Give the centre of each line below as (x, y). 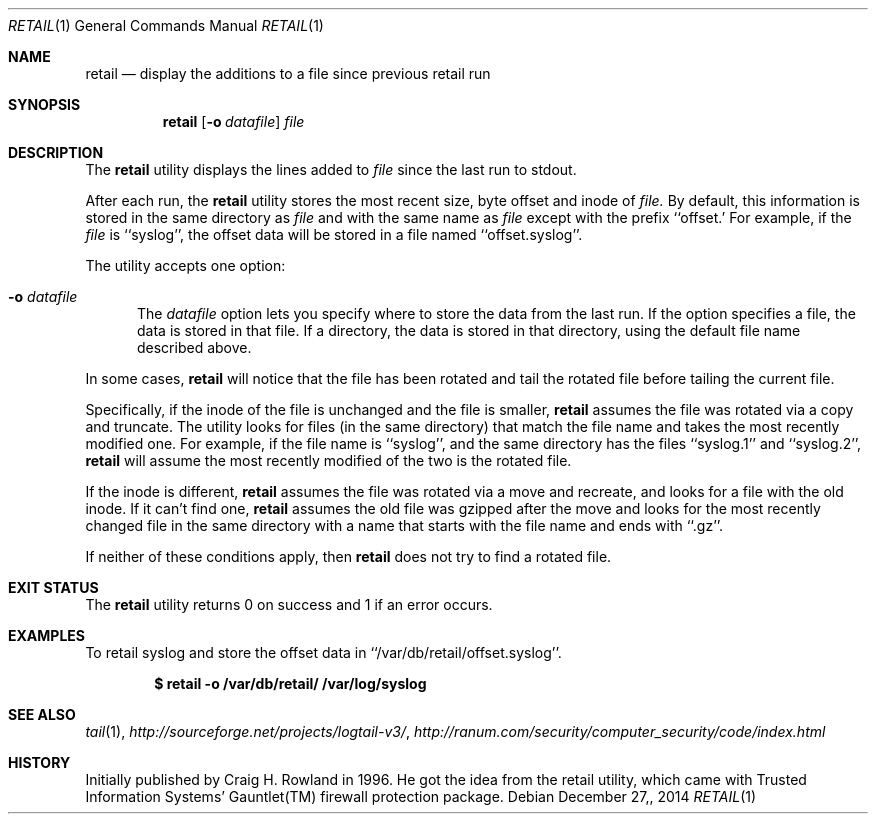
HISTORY (39, 762)
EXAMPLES (46, 635)
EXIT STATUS (53, 587)
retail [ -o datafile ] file (233, 121)
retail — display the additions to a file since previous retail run (288, 73)
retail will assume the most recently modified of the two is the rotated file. (328, 460)
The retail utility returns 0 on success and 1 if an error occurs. (289, 604)
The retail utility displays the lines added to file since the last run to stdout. (331, 169)
